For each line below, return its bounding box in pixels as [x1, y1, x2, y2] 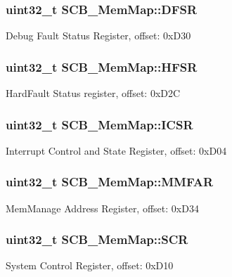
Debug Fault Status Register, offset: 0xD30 [6, 28, 191, 43]
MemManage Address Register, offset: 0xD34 [6, 200, 199, 215]
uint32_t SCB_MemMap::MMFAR [6, 173, 214, 191]
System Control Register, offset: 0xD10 [6, 258, 174, 273]
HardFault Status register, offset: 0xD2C [6, 86, 181, 101]
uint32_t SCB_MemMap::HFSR [6, 58, 198, 75]
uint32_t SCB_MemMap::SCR [6, 231, 188, 248]
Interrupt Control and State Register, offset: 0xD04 [6, 143, 227, 157]
